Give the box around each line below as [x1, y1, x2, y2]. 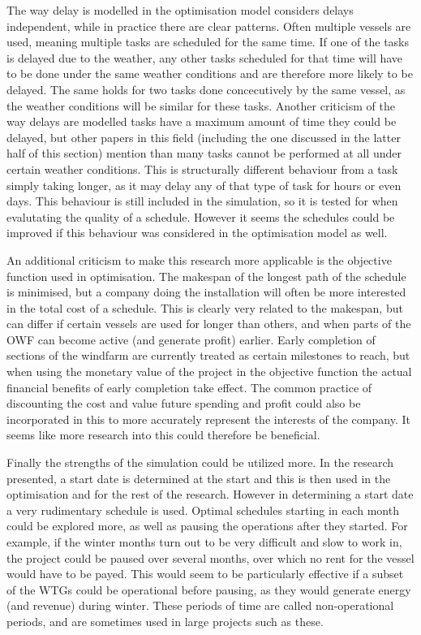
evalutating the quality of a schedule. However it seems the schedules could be [6, 208, 395, 225]
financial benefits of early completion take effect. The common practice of [6, 378, 372, 395]
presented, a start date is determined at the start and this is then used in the [6, 469, 391, 486]
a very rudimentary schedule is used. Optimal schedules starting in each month [6, 501, 399, 518]
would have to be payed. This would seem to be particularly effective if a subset [6, 565, 404, 582]
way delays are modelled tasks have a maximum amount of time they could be [6, 113, 397, 130]
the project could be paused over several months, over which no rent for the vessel [6, 549, 415, 566]
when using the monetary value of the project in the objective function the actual [6, 363, 412, 380]
